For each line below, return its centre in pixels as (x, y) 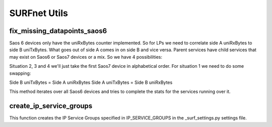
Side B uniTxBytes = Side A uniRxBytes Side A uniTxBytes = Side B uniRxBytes (91, 82)
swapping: (20, 73)
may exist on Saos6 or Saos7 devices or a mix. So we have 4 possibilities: (86, 57)
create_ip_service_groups (51, 106)
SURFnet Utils (39, 13)
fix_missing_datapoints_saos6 (58, 31)
